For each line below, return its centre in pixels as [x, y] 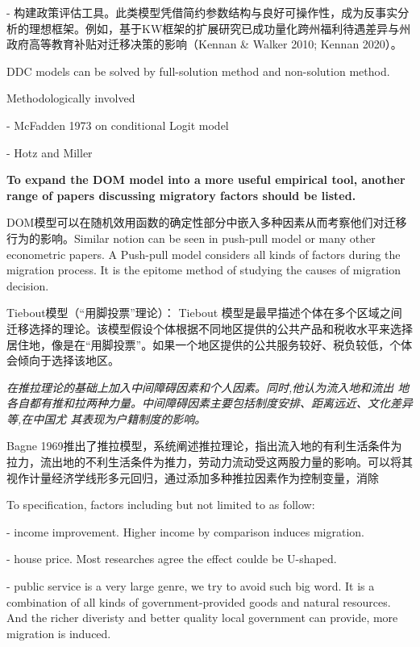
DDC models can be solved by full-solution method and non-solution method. [198, 71]
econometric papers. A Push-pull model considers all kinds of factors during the [204, 254]
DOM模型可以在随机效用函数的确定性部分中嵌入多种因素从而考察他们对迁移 [207, 222]
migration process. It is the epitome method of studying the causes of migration [204, 270]
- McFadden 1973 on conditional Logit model [118, 125]
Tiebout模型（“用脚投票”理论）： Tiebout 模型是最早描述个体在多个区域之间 [204, 313]
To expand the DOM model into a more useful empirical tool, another [206, 179]
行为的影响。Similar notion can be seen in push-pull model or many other [191, 238]
